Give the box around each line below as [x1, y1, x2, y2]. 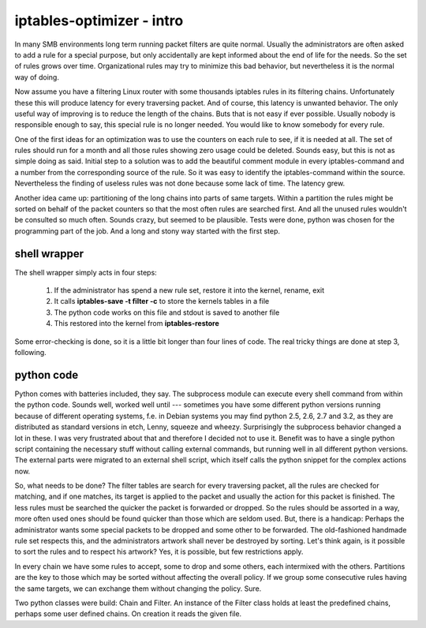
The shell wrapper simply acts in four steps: [14, 267, 157, 277]
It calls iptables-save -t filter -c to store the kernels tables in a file [54, 297, 270, 306]
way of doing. [14, 72, 59, 82]
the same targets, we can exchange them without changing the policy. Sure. [14, 584, 262, 593]
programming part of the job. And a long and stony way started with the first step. [14, 226, 280, 236]
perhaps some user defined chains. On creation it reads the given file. [14, 609, 242, 619]
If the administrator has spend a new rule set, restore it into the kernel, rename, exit [54, 286, 325, 295]
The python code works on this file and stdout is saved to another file [54, 308, 280, 317]
